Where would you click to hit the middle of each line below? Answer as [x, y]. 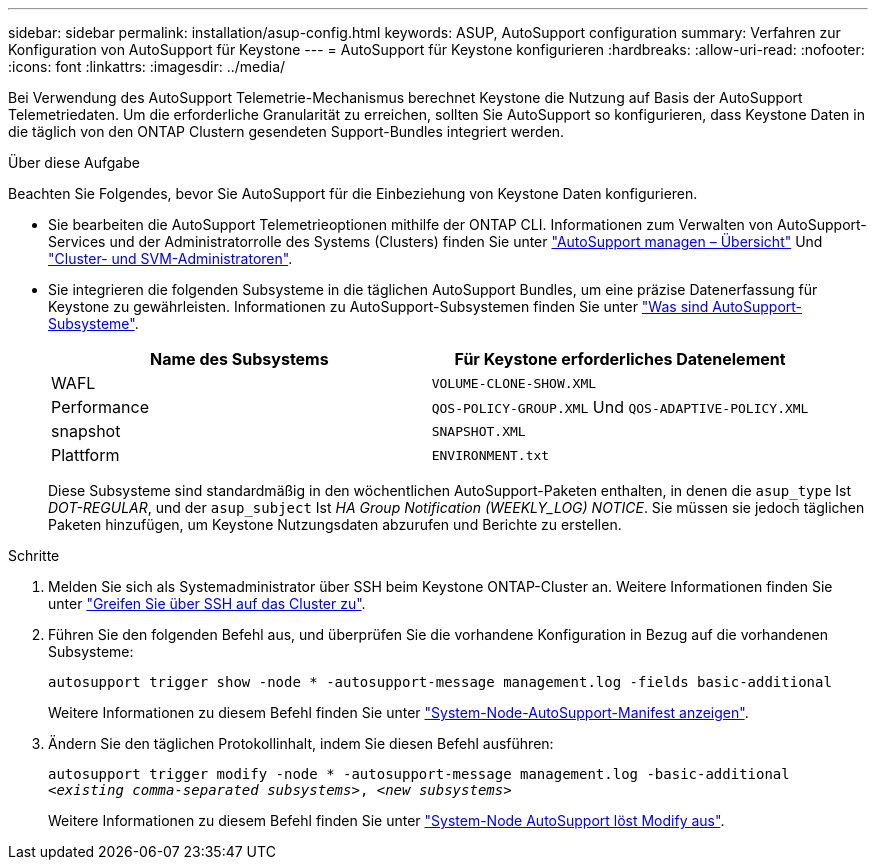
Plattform [85, 455]
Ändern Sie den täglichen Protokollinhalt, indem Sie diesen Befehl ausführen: [301, 743]
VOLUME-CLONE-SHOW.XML [514, 383]
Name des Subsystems [239, 359]
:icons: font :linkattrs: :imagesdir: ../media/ [147, 66]
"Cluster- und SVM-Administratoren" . [170, 258]
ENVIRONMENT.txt [490, 455]
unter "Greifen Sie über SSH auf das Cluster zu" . [207, 603]
